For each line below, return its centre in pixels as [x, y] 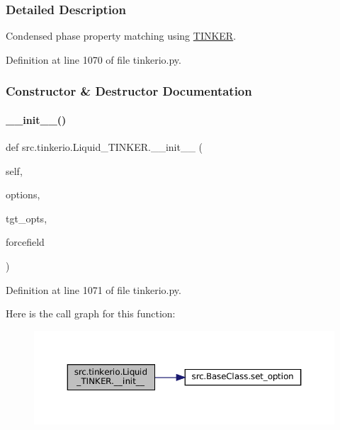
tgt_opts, [27, 218]
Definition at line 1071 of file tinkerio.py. [93, 289]
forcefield [25, 242]
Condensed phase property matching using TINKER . [121, 36]
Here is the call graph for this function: [91, 313]
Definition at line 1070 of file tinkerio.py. [93, 59]
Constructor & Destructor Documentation [129, 91]
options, [23, 194]
